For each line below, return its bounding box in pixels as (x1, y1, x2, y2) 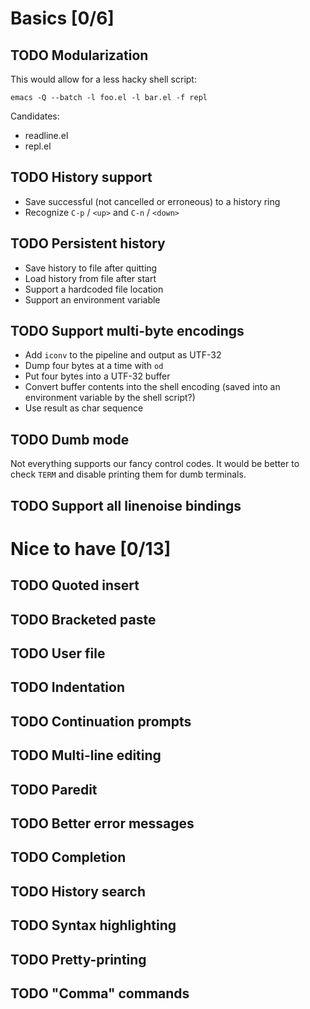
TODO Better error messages (10, 815, 195, 832)
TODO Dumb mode (10, 431, 130, 448)
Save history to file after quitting (24, 262, 158, 274)
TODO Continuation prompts (10, 713, 192, 730)
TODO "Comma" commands (10, 985, 190, 1002)
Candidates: (10, 110, 60, 122)
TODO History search (10, 883, 147, 900)
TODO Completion (10, 849, 127, 866)
